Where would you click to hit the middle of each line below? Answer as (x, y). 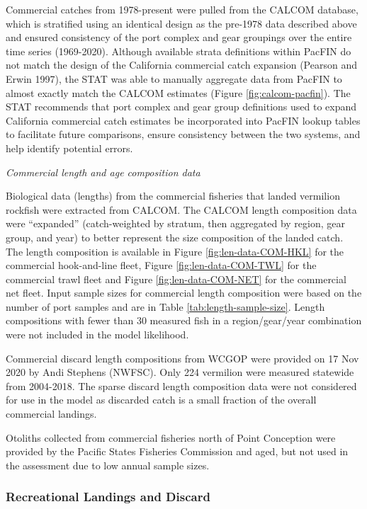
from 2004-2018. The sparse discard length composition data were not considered (181, 385)
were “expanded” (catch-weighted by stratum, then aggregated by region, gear (175, 223)
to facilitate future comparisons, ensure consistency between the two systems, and (183, 134)
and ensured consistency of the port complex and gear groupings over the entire (179, 37)
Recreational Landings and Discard (108, 497)
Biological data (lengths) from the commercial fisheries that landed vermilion (173, 196)
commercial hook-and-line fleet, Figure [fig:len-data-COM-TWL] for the (161, 265)
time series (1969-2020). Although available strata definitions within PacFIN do (179, 51)
